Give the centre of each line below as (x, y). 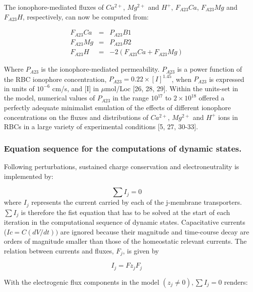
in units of (19, 88)
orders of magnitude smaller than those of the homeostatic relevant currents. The (125, 241)
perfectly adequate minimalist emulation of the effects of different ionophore (117, 107)
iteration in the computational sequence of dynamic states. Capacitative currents (125, 222)
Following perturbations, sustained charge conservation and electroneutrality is (122, 166)
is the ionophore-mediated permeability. (100, 69)
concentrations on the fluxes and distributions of (76, 117)
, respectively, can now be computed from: (86, 16)
